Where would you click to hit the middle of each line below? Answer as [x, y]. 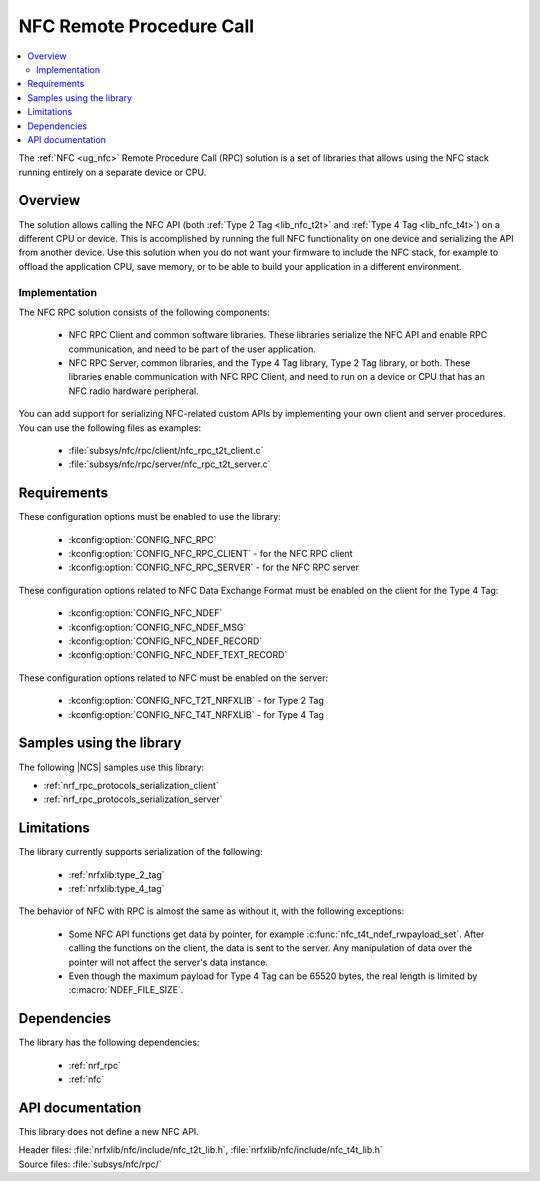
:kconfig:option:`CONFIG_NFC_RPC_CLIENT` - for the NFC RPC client [210, 554]
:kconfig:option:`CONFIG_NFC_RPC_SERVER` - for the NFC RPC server [214, 567]
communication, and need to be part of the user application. [192, 349]
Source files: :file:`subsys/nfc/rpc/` [90, 1164]
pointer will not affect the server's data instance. [168, 962]
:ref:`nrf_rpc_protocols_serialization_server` [133, 799]
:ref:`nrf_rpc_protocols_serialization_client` [131, 785]
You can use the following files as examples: [110, 427]
